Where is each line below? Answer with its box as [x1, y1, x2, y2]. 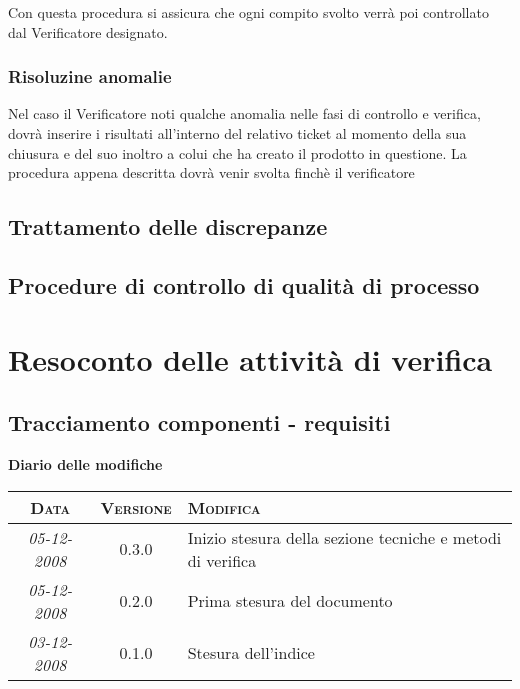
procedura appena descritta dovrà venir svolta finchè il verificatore [8, 162, 415, 183]
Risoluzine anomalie [8, 64, 172, 89]
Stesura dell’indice [187, 641, 315, 665]
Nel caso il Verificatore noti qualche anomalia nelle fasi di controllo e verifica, [8, 103, 481, 124]
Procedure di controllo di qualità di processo [8, 269, 480, 300]
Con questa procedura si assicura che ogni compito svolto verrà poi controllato [8, 2, 489, 22]
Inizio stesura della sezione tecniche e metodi [187, 525, 502, 549]
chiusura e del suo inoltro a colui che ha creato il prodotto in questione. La [8, 142, 467, 163]
